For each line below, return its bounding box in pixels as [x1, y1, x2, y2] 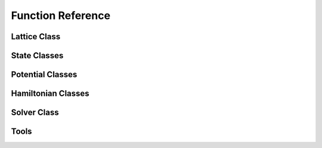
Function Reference [11, 9, 110, 22]
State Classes [11, 51, 64, 61]
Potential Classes [11, 70, 78, 80]
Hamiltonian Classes [11, 89, 89, 99]
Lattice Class [11, 32, 61, 42]
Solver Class [11, 108, 59, 118]
